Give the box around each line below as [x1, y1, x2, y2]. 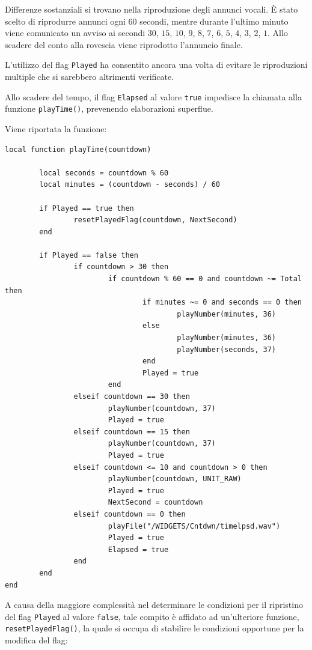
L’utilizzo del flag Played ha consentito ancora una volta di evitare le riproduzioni [5, 58, 308, 71]
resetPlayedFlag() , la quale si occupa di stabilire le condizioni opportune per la [5, 622, 304, 634]
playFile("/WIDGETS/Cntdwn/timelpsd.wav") [108, 521, 281, 530]
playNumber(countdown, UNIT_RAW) [108, 475, 242, 484]
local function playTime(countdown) [5, 145, 151, 154]
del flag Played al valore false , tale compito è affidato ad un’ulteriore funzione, [5, 610, 299, 622]
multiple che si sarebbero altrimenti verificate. [5, 70, 174, 83]
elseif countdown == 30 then [73, 392, 190, 401]
